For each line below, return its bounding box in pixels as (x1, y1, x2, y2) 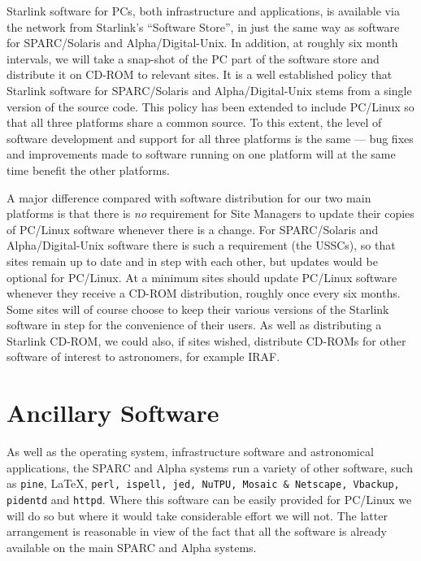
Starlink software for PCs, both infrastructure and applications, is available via (7, 2, 400, 19)
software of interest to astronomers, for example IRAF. (7, 348, 280, 365)
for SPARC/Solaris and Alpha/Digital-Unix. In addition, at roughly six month (7, 34, 398, 51)
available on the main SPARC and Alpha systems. (7, 538, 257, 555)
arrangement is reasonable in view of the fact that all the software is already (7, 523, 387, 540)
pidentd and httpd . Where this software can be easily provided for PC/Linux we (7, 491, 412, 508)
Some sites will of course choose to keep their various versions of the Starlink (7, 300, 389, 317)
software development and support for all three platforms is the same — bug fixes (7, 129, 414, 146)
